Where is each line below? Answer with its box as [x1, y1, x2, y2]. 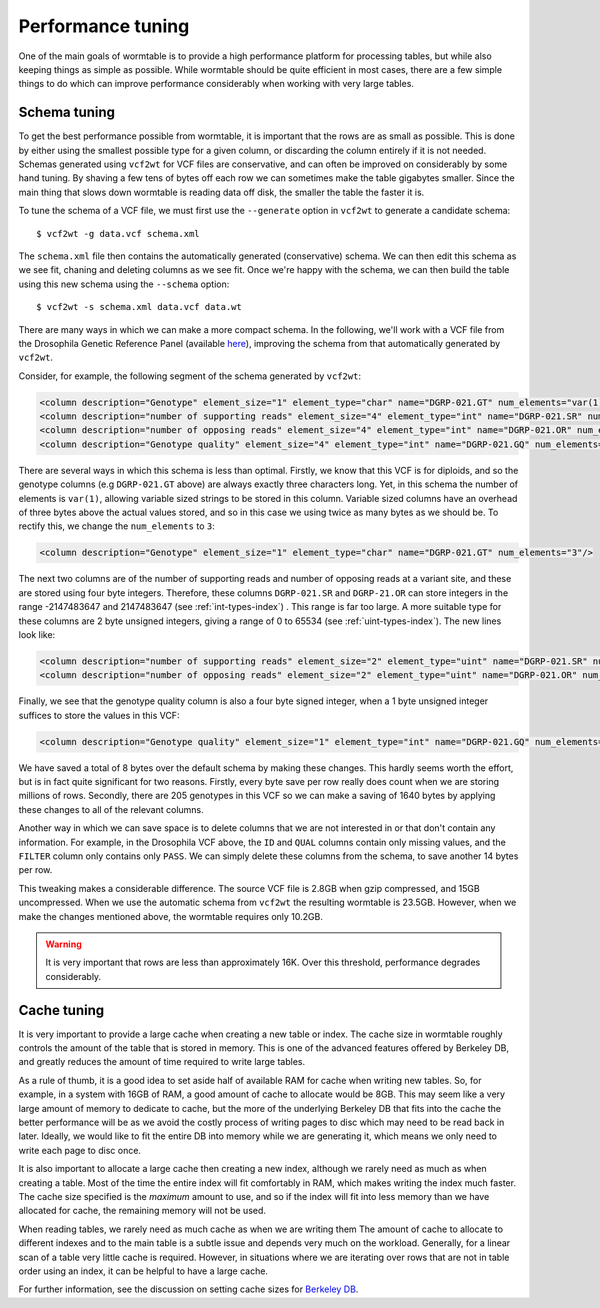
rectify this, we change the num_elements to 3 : [18, 520, 215, 532]
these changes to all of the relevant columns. [18, 803, 204, 815]
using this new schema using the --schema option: [18, 278, 230, 290]
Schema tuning [18, 104, 115, 121]
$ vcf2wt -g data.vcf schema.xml [36, 228, 200, 239]
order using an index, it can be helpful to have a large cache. [18, 1265, 269, 1277]
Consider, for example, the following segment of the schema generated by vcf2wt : [18, 370, 362, 382]
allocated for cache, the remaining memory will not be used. [18, 1205, 267, 1217]
